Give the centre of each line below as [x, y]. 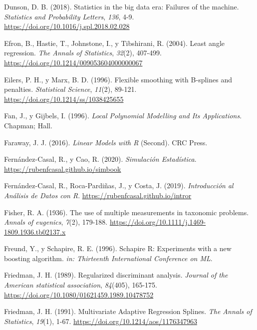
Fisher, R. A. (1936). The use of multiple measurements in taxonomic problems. [127, 212]
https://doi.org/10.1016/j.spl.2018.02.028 [67, 26]
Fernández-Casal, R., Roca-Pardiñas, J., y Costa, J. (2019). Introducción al [119, 185]
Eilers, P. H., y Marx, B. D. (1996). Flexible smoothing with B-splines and [118, 79]
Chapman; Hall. [28, 125]
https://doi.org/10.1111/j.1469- [158, 222]
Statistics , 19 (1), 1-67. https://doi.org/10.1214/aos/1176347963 [101, 321]
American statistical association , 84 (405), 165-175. [81, 285]
